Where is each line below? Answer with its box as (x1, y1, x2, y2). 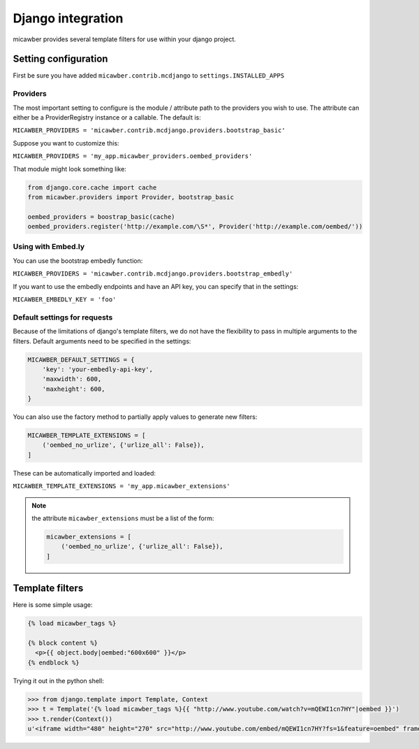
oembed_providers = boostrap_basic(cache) (27, 213, 175, 220)
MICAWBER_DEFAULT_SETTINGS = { (27, 355, 135, 364)
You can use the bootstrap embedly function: (13, 256, 143, 265)
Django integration (13, 10, 124, 26)
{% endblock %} (27, 658, 80, 666)
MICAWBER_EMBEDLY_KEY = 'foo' (13, 296, 117, 304)
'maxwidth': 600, (42, 375, 102, 383)
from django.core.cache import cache (27, 183, 157, 192)
